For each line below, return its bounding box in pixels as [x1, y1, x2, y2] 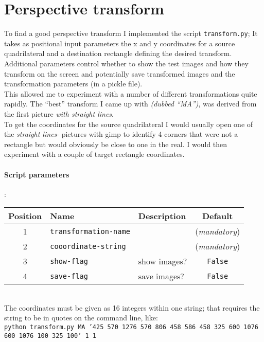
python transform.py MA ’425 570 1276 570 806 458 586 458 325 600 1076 [4, 323, 258, 331]
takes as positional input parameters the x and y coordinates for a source [4, 38, 235, 48]
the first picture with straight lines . [4, 108, 114, 119]
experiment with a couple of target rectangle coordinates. [4, 149, 185, 159]
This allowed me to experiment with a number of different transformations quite [4, 88, 257, 99]
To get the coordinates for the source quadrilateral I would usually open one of [4, 118, 253, 129]
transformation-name [50, 227, 130, 236]
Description [138, 210, 186, 222]
